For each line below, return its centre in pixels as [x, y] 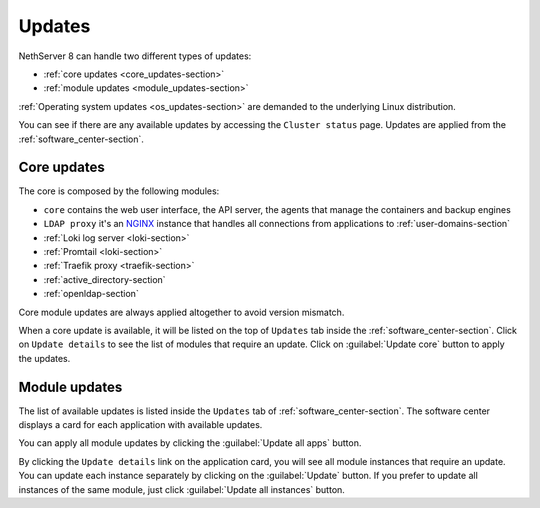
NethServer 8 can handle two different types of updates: [135, 56]
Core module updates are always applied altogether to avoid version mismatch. [181, 312]
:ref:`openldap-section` [91, 294]
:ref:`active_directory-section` [104, 279]
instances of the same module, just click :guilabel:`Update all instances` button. [181, 489]
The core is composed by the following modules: [119, 191]
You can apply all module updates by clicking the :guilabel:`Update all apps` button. [190, 443]
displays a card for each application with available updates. [140, 424]
